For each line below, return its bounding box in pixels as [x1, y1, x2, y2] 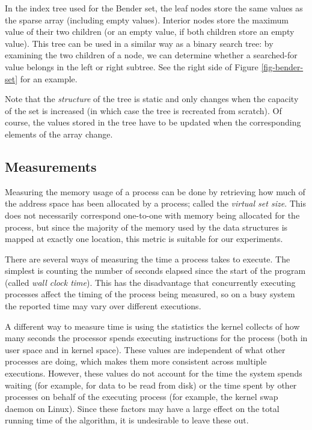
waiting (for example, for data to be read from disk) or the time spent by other [5, 378, 297, 391]
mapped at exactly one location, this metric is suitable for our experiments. [5, 232, 283, 245]
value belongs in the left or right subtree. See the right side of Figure [5, 60, 258, 73]
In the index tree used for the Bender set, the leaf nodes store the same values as [5, 2, 303, 14]
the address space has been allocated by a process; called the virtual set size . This [5, 197, 306, 210]
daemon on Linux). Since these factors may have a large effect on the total [5, 402, 280, 414]
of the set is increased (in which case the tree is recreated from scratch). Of [5, 104, 282, 117]
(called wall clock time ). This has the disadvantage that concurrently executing [5, 276, 296, 288]
